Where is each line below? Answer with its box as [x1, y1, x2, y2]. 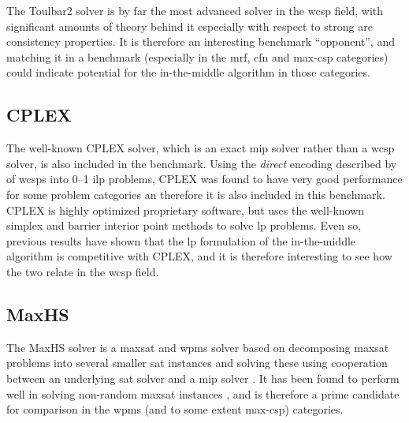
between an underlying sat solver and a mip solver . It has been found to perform [6, 369, 400, 386]
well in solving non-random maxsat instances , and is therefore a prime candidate [6, 385, 400, 402]
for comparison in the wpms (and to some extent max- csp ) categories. [6, 401, 344, 417]
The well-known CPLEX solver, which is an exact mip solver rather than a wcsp [6, 140, 395, 156]
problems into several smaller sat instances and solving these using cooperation [6, 354, 388, 371]
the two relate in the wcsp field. [6, 263, 159, 279]
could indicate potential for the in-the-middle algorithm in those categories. [6, 64, 370, 80]
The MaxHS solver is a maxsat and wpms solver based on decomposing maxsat [6, 339, 389, 355]
